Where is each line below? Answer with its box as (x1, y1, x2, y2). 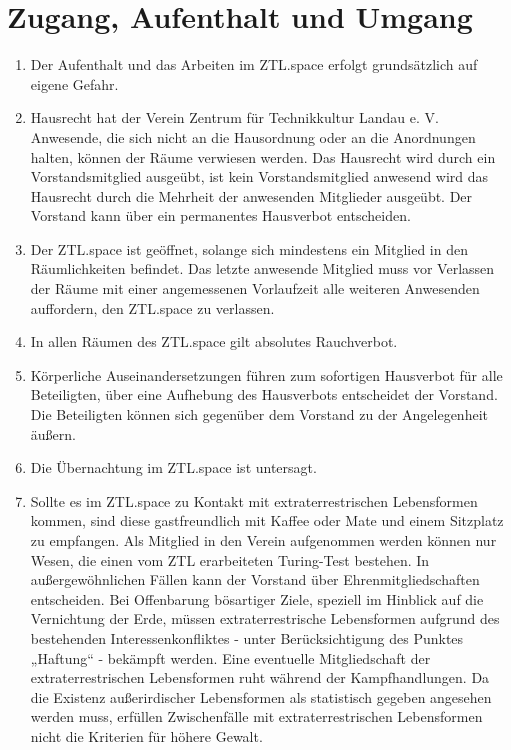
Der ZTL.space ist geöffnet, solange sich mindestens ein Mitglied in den (30, 238, 468, 259)
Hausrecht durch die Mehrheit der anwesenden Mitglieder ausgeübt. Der (30, 185, 473, 206)
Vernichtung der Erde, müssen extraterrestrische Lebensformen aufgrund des (30, 608, 500, 629)
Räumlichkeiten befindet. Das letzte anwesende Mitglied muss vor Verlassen (30, 258, 495, 279)
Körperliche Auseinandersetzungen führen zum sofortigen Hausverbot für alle (30, 364, 503, 385)
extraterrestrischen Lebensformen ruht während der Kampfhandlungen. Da (30, 667, 490, 688)
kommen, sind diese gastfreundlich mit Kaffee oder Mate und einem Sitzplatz (30, 510, 504, 531)
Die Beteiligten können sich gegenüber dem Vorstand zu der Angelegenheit (30, 404, 488, 425)
